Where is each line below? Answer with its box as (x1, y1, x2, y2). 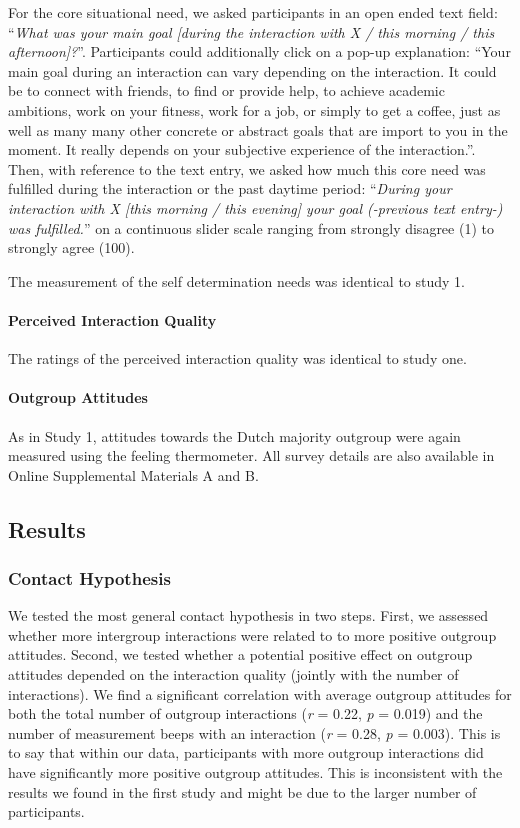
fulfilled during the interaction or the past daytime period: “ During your (8, 178, 452, 199)
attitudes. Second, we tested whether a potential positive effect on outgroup (8, 644, 473, 665)
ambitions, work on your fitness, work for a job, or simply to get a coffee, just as (8, 99, 501, 120)
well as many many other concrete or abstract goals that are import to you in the (8, 119, 508, 140)
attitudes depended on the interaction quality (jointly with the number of (8, 664, 459, 685)
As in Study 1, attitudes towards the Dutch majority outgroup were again (8, 425, 461, 446)
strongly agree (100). (8, 237, 135, 258)
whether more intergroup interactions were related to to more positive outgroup (8, 624, 497, 645)
